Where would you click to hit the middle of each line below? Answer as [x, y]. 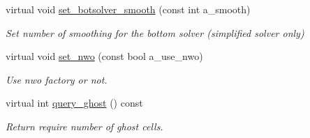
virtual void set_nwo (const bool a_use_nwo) [104, 56]
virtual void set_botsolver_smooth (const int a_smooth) [128, 9]
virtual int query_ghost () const [74, 103]
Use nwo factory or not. [57, 79]
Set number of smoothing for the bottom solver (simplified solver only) [155, 32]
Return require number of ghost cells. [84, 126]
